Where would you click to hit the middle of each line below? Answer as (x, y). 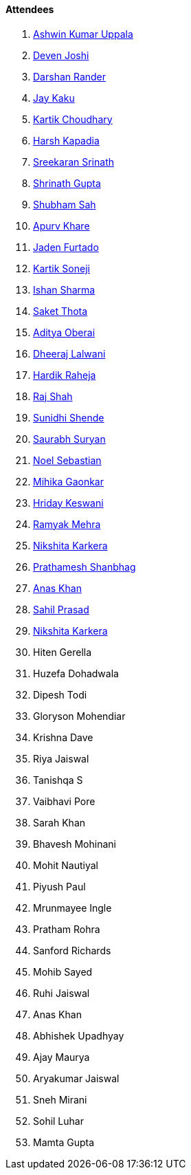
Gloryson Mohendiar (79, 716)
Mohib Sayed (63, 971)
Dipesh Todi (60, 694)
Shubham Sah (65, 204)
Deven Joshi (61, 55)
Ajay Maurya (61, 1057)
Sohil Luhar (58, 1121)
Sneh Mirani (60, 1099)
